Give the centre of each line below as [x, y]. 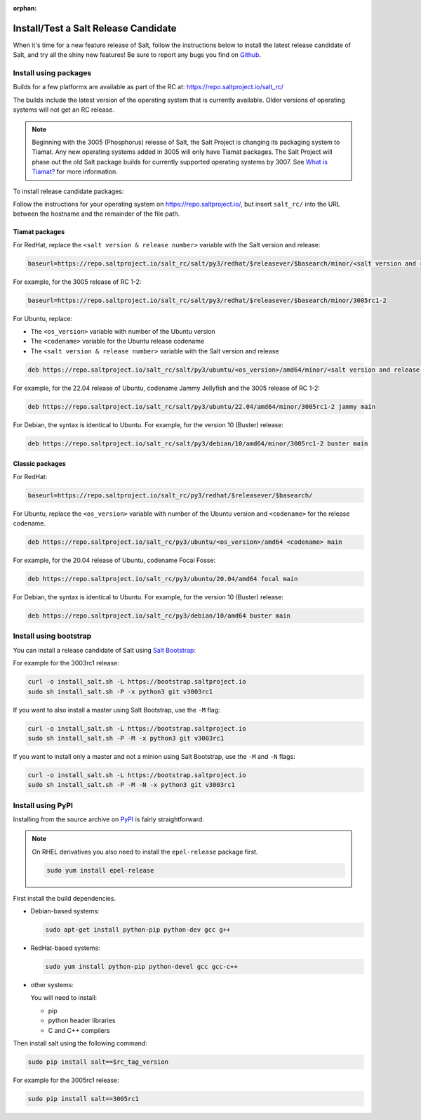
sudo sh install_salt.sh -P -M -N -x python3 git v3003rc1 [131, 785]
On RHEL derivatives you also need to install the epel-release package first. [145, 852]
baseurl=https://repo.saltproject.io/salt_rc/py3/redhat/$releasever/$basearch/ [170, 495]
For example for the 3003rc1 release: [66, 663]
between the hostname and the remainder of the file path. [96, 214]
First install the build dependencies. [64, 898]
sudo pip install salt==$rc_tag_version [98, 1062]
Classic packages [39, 464]
